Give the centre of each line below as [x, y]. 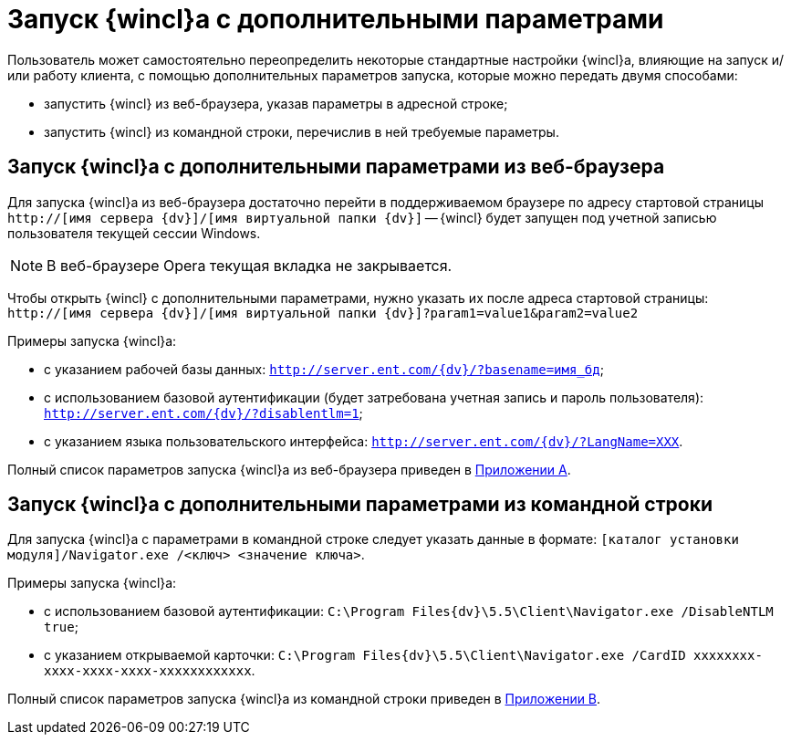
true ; [61, 627]
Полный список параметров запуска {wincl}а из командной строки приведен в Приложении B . [304, 699]
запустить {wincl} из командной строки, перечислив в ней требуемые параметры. [302, 131]
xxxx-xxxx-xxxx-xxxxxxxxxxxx [148, 671]
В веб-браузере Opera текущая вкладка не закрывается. [250, 265]
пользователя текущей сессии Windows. [134, 233]
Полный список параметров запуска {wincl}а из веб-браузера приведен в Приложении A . [289, 469]
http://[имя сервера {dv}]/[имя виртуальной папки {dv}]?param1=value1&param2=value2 [323, 313]
